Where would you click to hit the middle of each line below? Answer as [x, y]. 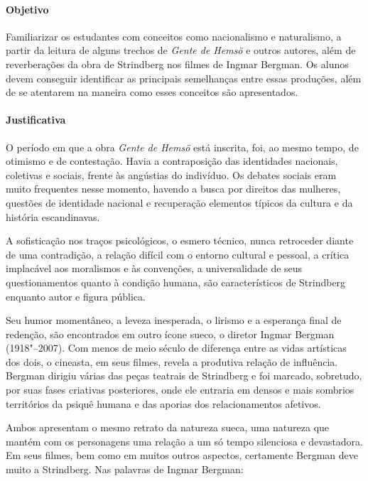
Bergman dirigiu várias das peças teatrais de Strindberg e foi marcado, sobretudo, [184, 375]
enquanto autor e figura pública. [76, 296]
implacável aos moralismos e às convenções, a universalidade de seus [154, 268]
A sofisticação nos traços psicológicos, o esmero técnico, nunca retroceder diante [180, 240]
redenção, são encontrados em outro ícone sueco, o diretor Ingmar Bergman [170, 334]
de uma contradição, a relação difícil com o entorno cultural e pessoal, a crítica [178, 254]
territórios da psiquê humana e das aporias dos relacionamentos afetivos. [163, 403]
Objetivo [27, 9]
